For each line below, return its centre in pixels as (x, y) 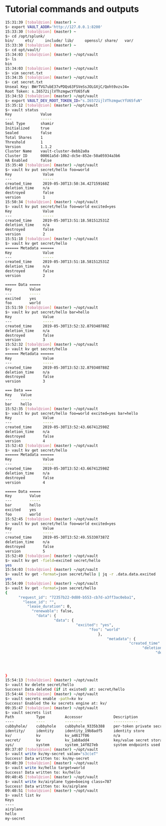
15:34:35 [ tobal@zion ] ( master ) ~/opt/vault (52, 78)
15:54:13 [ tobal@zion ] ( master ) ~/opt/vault (52, 680)
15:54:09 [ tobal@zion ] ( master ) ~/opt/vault (52, 584)
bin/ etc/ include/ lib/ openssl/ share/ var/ (69, 41)
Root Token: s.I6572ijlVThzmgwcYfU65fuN (47, 92)
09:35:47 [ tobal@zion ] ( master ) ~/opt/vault (52, 708)
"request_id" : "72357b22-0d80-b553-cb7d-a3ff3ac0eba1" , (77, 597)
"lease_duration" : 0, (49, 606)
